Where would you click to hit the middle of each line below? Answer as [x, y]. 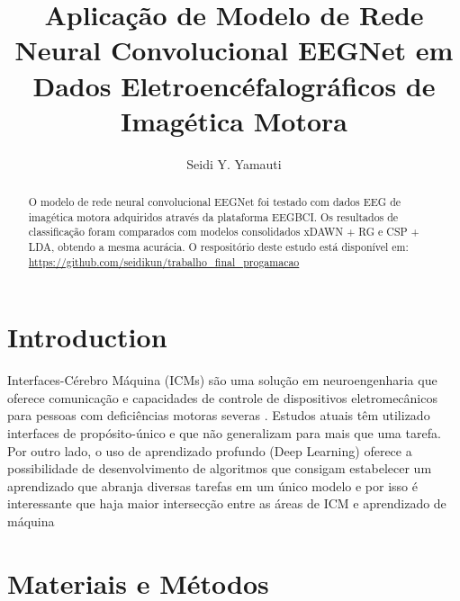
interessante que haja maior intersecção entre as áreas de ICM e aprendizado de [227, 503]
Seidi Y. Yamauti [234, 163]
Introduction [87, 337]
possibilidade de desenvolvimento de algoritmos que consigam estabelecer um [220, 468]
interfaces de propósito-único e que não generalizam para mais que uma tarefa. [224, 433]
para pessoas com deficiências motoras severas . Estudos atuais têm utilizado [219, 415]
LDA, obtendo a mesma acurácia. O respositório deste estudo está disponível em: [218, 247]
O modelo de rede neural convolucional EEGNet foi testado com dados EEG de [215, 202]
